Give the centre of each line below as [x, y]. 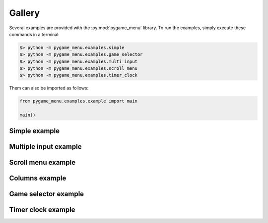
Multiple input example [45, 147]
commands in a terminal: [34, 34]
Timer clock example [42, 209]
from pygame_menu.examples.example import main [78, 101]
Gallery [24, 13]
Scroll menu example [42, 162]
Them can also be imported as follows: [49, 88]
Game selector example [47, 194]
